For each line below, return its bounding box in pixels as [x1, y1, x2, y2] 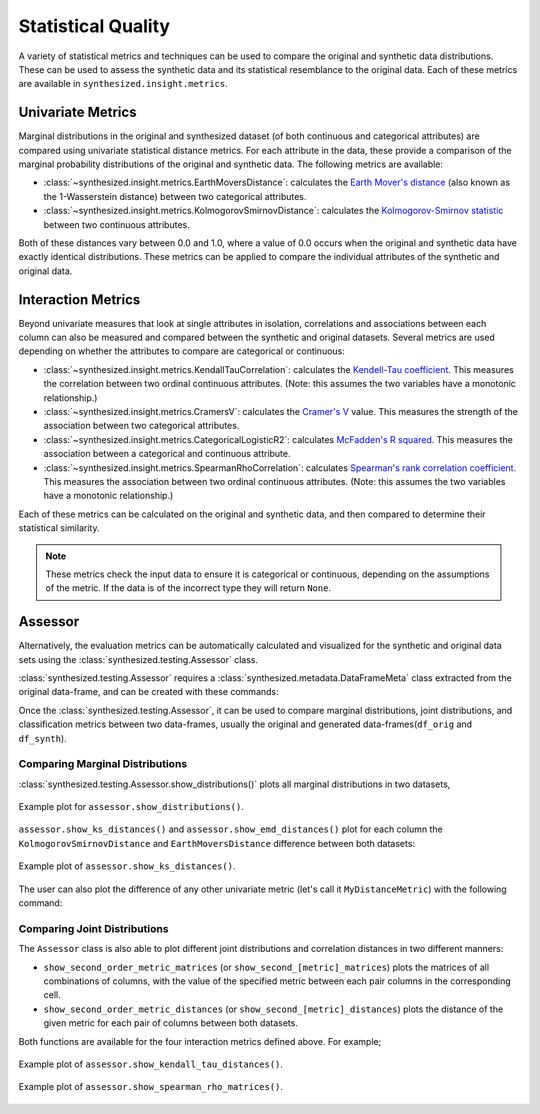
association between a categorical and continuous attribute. [43, 448, 291, 460]
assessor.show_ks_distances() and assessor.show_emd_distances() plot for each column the [18, 823, 444, 835]
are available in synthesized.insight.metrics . [18, 78, 229, 90]
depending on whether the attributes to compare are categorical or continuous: [18, 345, 345, 357]
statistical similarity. [18, 522, 100, 534]
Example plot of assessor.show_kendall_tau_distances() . [18, 1058, 284, 1070]
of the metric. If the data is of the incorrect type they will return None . [45, 582, 332, 594]
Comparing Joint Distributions [18, 921, 169, 935]
